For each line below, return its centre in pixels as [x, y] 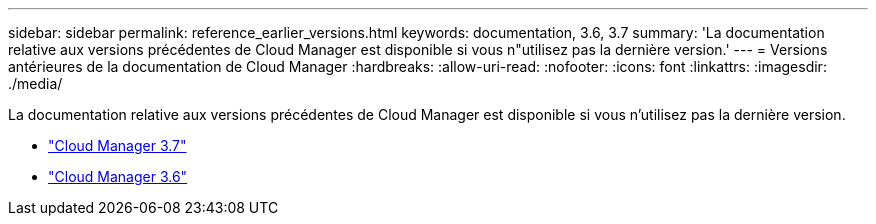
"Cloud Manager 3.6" [118, 176]
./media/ [35, 83]
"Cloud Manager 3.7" [117, 145]
